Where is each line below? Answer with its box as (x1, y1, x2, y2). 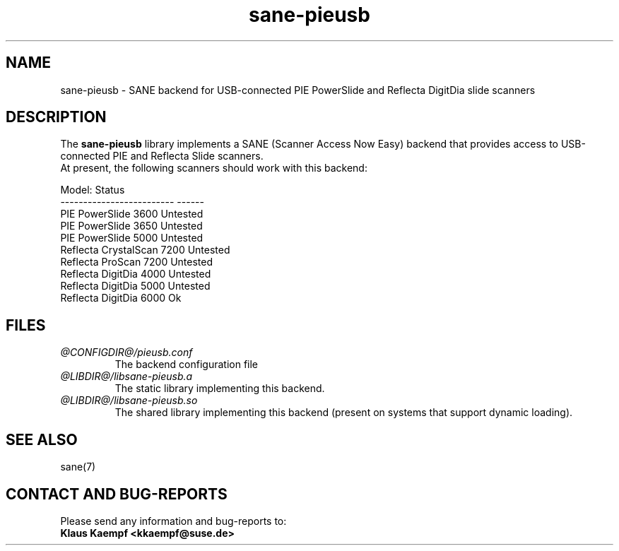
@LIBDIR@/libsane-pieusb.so (60, 394, 198, 407)
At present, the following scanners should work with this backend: (60, 162, 367, 174)
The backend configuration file (114, 358, 259, 371)
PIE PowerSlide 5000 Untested (60, 232, 204, 244)
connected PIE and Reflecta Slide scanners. (60, 150, 264, 162)
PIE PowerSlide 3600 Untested (60, 208, 204, 220)
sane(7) (60, 461, 96, 473)
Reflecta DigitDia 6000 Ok (60, 292, 182, 304)
